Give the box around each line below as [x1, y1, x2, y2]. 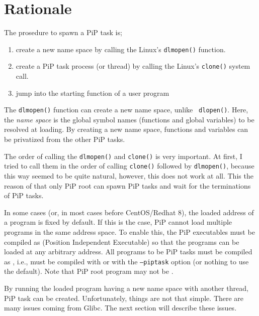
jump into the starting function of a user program [16, 87, 169, 98]
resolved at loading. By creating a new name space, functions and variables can [4, 124, 248, 134]
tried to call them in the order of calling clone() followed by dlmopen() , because [4, 161, 254, 171]
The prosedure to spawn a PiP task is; [4, 27, 122, 38]
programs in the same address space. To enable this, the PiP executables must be [4, 226, 255, 237]
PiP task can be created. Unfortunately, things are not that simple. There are [4, 292, 244, 303]
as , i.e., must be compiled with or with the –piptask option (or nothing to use [4, 256, 249, 266]
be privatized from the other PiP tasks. [4, 134, 125, 144]
